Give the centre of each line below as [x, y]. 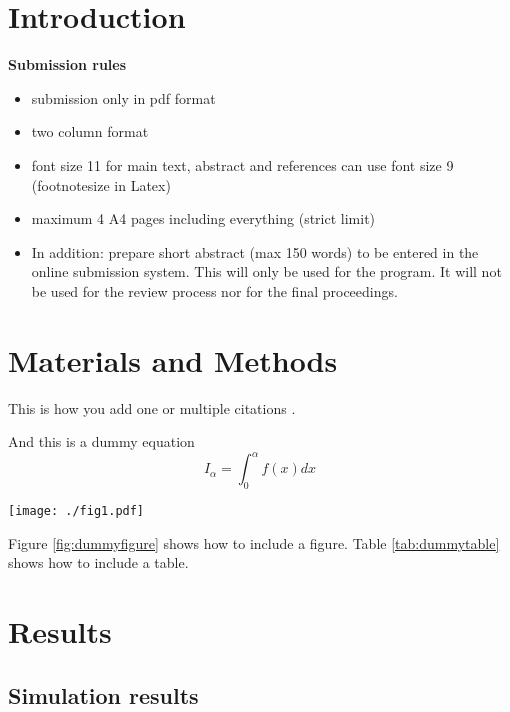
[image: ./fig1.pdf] [76, 511]
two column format [90, 131]
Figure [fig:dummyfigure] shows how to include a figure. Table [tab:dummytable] [254, 542]
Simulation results [103, 694]
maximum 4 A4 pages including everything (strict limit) [203, 218]
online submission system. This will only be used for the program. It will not [266, 271]
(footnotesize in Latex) [101, 184]
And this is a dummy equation [101, 441]
